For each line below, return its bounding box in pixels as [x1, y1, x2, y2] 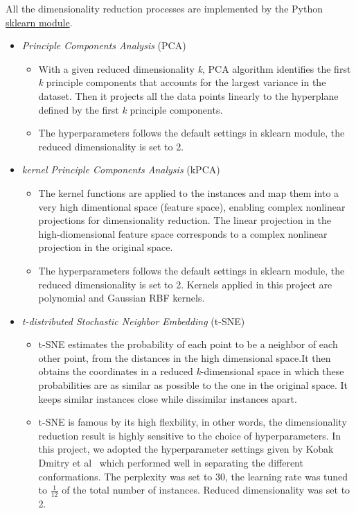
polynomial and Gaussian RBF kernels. [38, 290, 205, 305]
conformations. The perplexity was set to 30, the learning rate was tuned [38, 469, 348, 483]
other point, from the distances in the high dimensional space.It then [38, 350, 331, 365]
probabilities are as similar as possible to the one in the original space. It [38, 378, 348, 392]
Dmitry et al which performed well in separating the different [38, 455, 303, 470]
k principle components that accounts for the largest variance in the [38, 75, 326, 89]
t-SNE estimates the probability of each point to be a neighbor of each [38, 337, 338, 351]
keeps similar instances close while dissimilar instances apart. [38, 391, 297, 406]
